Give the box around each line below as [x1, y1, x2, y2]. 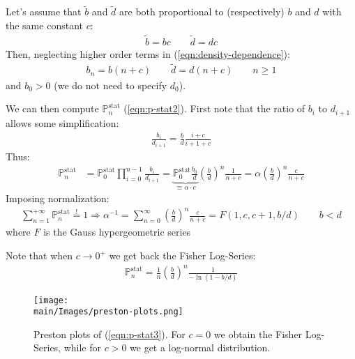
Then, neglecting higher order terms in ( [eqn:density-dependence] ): [6, 46, 290, 61]
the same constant [6, 17, 83, 32]
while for [63, 340, 101, 355]
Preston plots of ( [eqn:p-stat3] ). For [33, 326, 186, 341]
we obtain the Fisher [213, 326, 303, 341]
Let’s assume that [6, 4, 82, 19]
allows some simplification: [6, 115, 119, 130]
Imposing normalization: [6, 191, 109, 206]
